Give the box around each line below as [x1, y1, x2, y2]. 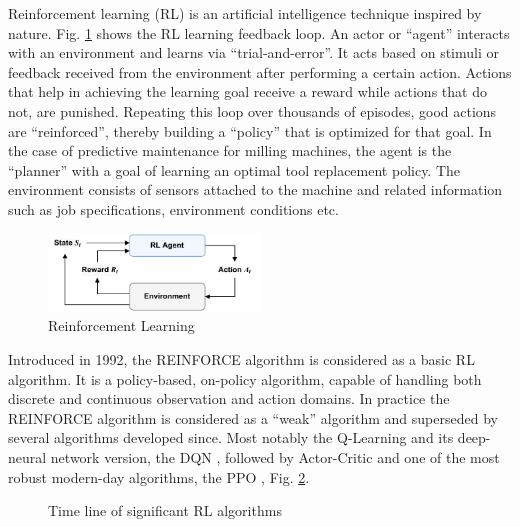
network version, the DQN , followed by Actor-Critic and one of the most [50, 446, 500, 467]
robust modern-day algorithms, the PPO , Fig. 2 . [8, 466, 310, 487]
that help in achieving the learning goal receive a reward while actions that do [8, 81, 487, 102]
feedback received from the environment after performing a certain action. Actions [8, 61, 512, 82]
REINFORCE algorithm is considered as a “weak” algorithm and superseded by [8, 407, 498, 428]
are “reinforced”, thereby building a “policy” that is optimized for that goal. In [8, 120, 492, 141]
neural [8, 446, 47, 467]
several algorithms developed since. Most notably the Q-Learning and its [8, 427, 454, 448]
